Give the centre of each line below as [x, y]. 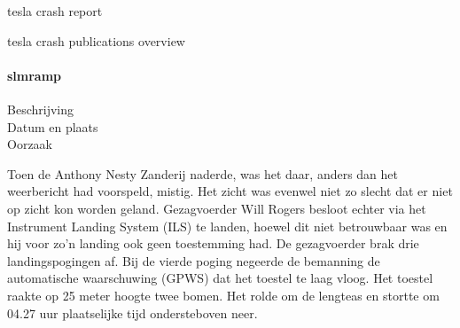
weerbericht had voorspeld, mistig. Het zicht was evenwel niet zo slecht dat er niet [230, 191]
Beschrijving [40, 109]
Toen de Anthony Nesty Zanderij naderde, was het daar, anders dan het [203, 173]
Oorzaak [30, 144]
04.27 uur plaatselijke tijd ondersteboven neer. [133, 312]
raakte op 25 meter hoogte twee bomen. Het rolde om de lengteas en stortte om [223, 295]
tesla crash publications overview [96, 40]
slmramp [35, 75]
